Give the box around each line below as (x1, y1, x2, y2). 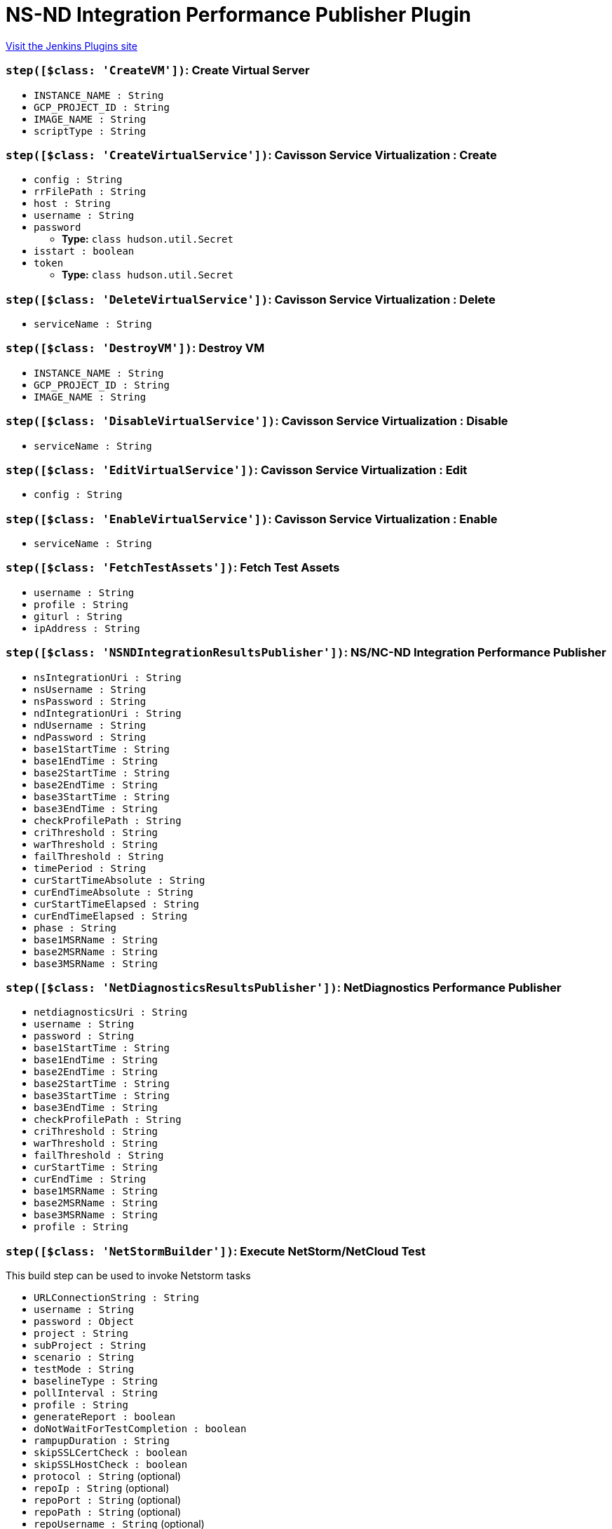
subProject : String (34, 1340, 147, 1351)
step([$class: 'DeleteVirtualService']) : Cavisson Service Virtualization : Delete (6, 292, 496, 307)
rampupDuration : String (34, 1435, 170, 1446)
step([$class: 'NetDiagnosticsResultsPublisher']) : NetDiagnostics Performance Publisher (6, 980, 562, 995)
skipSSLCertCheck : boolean (34, 1447, 188, 1458)
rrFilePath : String (34, 186, 147, 198)
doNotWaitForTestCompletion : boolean (34, 1423, 247, 1434)
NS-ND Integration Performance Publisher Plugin (6, 3, 471, 27)
